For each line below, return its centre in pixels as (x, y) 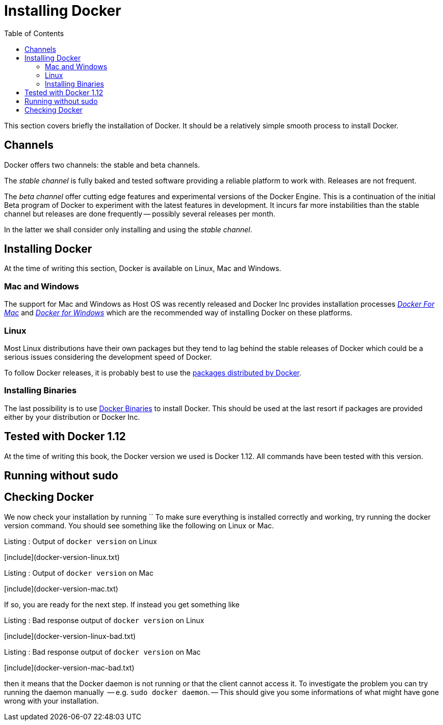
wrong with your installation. (51, 701)
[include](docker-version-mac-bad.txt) (69, 667)
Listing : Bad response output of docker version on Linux (104, 620)
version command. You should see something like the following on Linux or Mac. (139, 525)
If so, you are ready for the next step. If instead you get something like (122, 604)
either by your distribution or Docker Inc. (72, 417)
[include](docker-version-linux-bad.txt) (70, 636)
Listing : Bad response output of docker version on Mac (102, 652)
